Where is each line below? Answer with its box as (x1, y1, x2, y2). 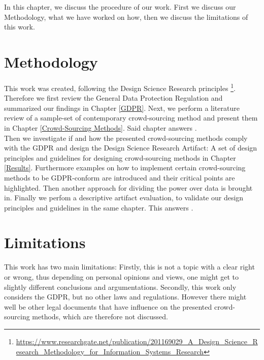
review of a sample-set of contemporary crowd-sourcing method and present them (4, 112, 258, 123)
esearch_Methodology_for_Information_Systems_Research (16, 346, 204, 356)
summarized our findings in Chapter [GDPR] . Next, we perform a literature (4, 102, 240, 113)
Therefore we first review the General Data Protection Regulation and (4, 93, 223, 103)
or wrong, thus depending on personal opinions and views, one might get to (4, 272, 239, 282)
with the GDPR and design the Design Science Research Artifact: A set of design (4, 142, 257, 153)
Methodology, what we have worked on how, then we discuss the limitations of (4, 11, 248, 22)
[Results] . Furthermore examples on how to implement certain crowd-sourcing (4, 162, 246, 173)
